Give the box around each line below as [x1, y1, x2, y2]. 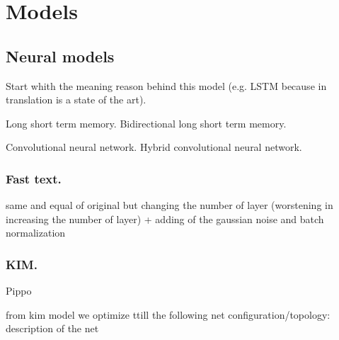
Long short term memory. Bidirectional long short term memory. [6, 115, 287, 130]
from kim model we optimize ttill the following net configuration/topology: [6, 307, 331, 322]
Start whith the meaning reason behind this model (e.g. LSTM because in [6, 78, 327, 93]
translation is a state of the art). [6, 92, 146, 107]
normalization [6, 225, 66, 240]
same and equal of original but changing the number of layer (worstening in [6, 198, 333, 212]
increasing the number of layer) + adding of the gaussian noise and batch [6, 211, 324, 226]
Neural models [6, 45, 115, 67]
